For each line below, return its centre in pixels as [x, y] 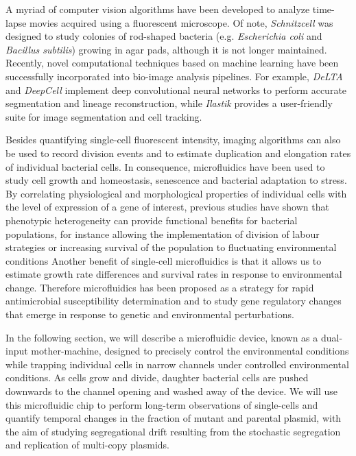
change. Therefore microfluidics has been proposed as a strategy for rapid [160, 287]
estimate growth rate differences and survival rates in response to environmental [174, 274]
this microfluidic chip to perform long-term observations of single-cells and [162, 404]
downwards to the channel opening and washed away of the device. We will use [172, 391]
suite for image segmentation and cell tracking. [104, 116]
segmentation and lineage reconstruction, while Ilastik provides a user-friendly [169, 103]
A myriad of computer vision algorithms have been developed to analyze [158, 9]
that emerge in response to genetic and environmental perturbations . [150, 314]
